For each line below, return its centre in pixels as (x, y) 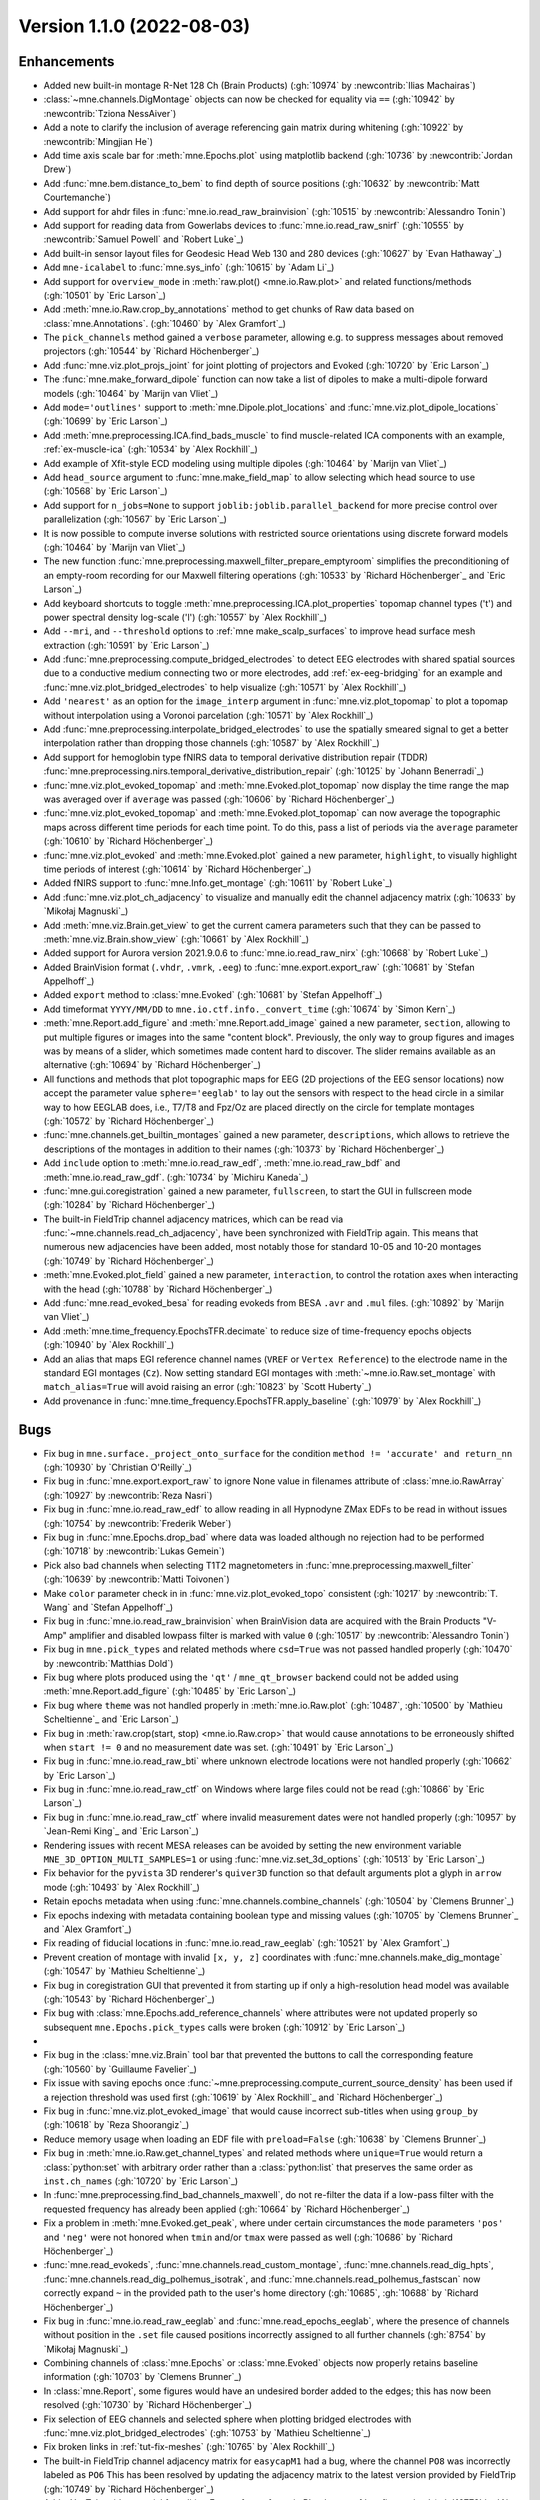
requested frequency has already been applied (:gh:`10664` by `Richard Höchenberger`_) (226, 2209)
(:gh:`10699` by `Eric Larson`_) (106, 421)
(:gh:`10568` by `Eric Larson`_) (106, 491)
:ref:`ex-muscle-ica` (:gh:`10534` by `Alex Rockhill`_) (151, 449)
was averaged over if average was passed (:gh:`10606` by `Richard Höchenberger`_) (219, 799)
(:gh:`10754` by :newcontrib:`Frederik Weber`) (137, 1523)
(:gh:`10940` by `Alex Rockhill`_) (109, 1345)
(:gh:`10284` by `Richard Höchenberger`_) (129, 1205)
